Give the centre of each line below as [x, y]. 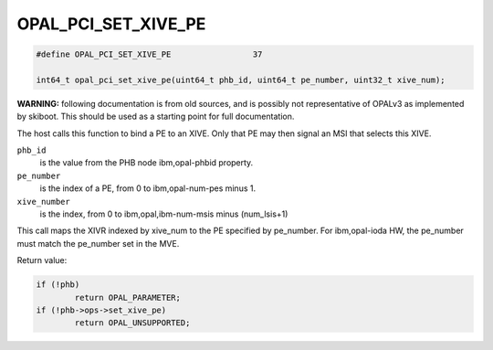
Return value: [42, 260]
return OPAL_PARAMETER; [128, 297]
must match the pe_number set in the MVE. [98, 243]
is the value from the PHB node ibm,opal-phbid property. [147, 163]
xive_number [43, 202]
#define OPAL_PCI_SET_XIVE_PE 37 [149, 54]
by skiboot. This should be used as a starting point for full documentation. [156, 117]
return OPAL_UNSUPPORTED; [132, 323]
